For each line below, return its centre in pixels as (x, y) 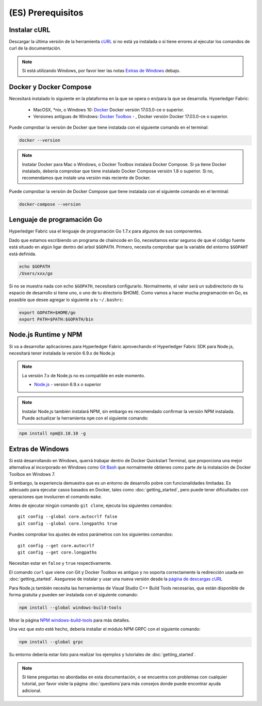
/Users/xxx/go (36, 273)
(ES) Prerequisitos (46, 13)
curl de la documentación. (35, 48)
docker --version (40, 140)
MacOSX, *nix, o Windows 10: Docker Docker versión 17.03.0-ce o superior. (109, 110)
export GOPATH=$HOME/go (48, 312)
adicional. (32, 690)
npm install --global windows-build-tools (70, 607)
